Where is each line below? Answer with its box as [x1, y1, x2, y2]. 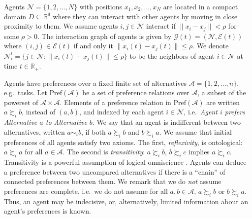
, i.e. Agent [184, 107, 218, 117]
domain [4, 11, 27, 21]
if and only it [73, 40, 113, 51]
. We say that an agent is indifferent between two [92, 117, 241, 127]
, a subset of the [197, 87, 246, 98]
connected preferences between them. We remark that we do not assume [4, 176, 221, 186]
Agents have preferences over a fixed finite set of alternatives [4, 77, 187, 88]
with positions [79, 1, 122, 11]
